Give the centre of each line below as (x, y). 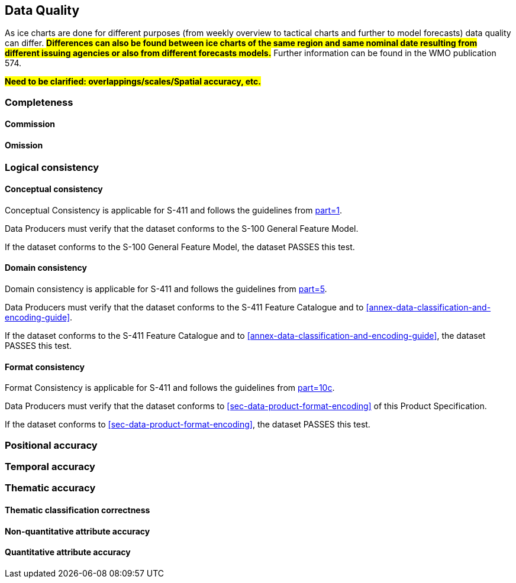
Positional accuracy (51, 445)
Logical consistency (52, 167)
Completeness (39, 102)
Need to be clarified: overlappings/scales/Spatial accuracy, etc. (133, 82)
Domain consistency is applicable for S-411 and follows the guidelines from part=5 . (166, 289)
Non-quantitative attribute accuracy (78, 531)
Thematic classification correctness (78, 510)
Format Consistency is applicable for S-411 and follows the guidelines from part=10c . (170, 388)
